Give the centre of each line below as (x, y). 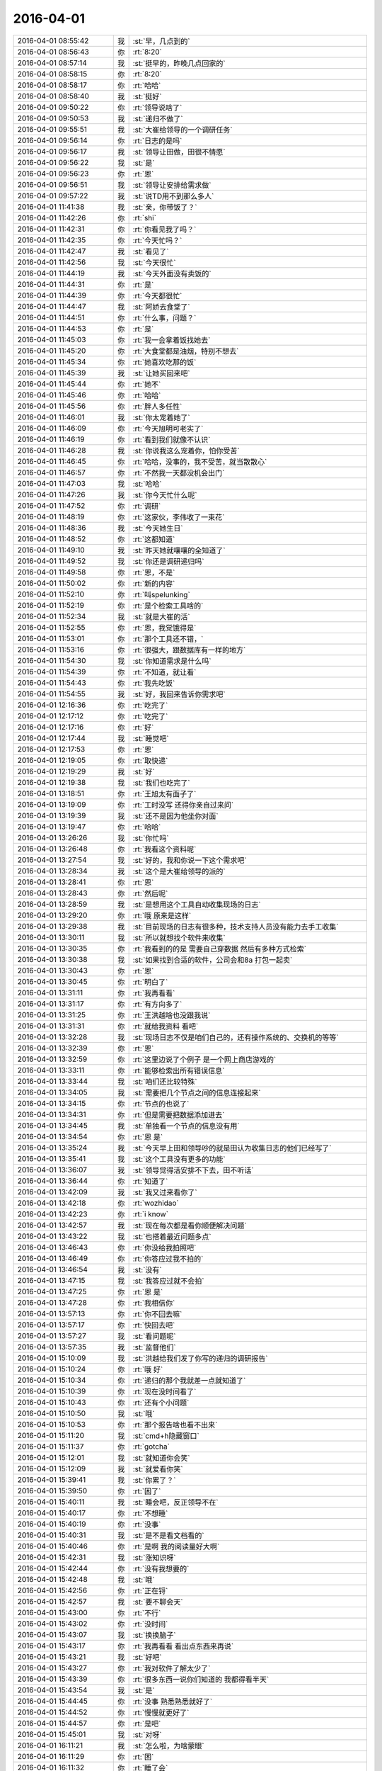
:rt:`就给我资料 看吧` (166, 1026)
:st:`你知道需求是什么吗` (172, 661)
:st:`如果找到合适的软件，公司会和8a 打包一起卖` (213, 960)
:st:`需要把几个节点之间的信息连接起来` (197, 1092)
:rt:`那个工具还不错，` (168, 639)
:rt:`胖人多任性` (157, 406)
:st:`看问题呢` (154, 1336)
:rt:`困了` (147, 1491)
